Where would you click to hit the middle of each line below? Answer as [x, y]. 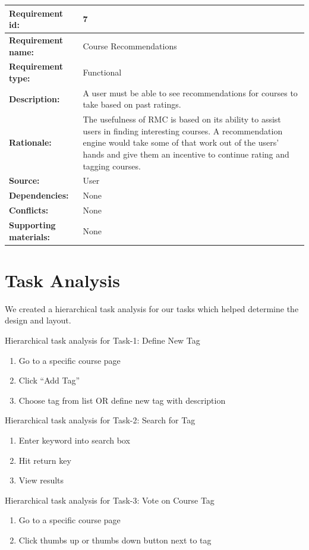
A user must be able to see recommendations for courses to [190, 92]
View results [41, 480]
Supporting [32, 225]
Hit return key [45, 460]
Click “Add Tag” [49, 380]
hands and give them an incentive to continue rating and [186, 154]
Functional [102, 72]
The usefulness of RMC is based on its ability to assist [182, 119]
